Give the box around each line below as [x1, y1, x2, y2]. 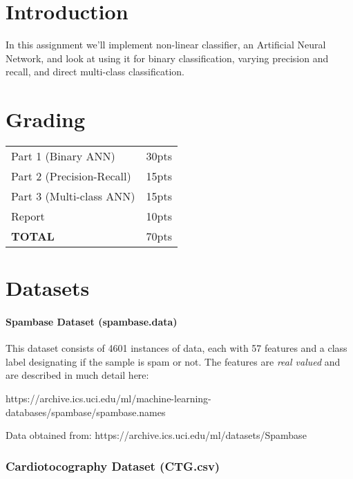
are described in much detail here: [6, 368, 149, 382]
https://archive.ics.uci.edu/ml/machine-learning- [6, 391, 211, 405]
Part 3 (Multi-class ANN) [11, 188, 135, 205]
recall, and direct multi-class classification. [6, 64, 184, 79]
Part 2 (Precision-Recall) [11, 168, 131, 185]
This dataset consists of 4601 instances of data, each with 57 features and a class [6, 341, 347, 355]
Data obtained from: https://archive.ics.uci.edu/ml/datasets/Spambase [6, 428, 307, 442]
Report [11, 208, 45, 225]
